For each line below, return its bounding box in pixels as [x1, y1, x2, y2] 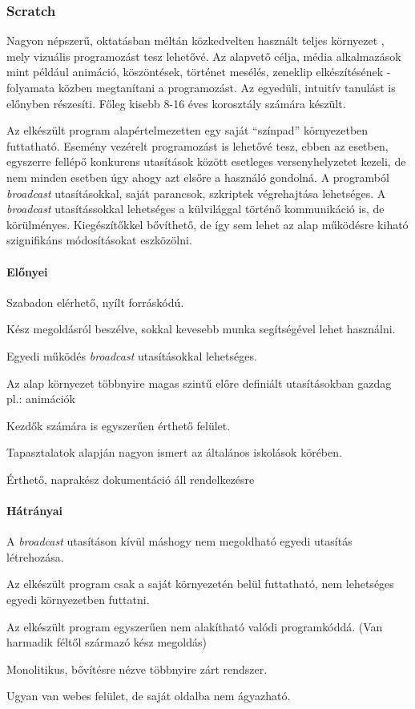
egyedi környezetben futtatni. [6, 591, 150, 608]
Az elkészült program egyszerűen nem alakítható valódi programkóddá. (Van [6, 618, 383, 634]
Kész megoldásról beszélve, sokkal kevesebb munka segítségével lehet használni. [6, 320, 396, 337]
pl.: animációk [6, 390, 75, 407]
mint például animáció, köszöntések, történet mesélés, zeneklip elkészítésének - [6, 63, 391, 80]
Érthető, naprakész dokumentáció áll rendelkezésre [6, 470, 255, 487]
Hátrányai [6, 502, 62, 519]
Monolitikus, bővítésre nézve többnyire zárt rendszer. [6, 660, 268, 677]
